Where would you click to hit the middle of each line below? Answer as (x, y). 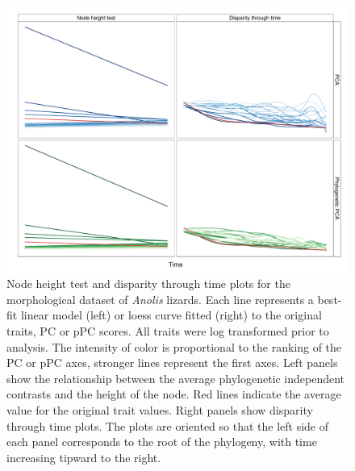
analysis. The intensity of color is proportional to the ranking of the (174, 346)
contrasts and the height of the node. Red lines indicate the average (174, 394)
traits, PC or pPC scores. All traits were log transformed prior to (168, 330)
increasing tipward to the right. (84, 457)
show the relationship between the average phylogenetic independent (176, 378)
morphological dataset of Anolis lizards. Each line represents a (160, 299)
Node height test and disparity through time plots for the (148, 283)
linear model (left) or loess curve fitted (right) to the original (171, 315)
